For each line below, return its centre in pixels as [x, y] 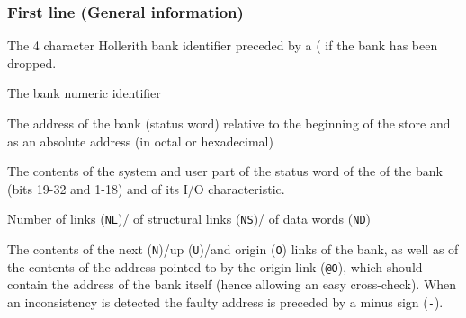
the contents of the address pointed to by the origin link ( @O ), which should [215, 266]
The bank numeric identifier [84, 93]
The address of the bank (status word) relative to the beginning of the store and [229, 123]
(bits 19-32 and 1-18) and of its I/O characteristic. [146, 188]
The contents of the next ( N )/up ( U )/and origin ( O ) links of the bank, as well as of [233, 249]
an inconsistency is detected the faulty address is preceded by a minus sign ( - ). [225, 301]
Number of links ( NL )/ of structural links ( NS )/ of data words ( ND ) [189, 219]
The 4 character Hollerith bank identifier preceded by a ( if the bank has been [223, 45]
